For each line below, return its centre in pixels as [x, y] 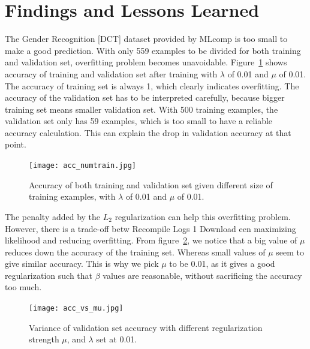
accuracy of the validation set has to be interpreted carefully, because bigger [145, 97]
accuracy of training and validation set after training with [111, 73]
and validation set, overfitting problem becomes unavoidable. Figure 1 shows [146, 62]
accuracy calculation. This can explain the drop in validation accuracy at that [148, 132]
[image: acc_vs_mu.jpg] [76, 309]
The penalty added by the [53, 216]
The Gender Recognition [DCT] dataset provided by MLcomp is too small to [146, 39]
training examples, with [72, 196]
